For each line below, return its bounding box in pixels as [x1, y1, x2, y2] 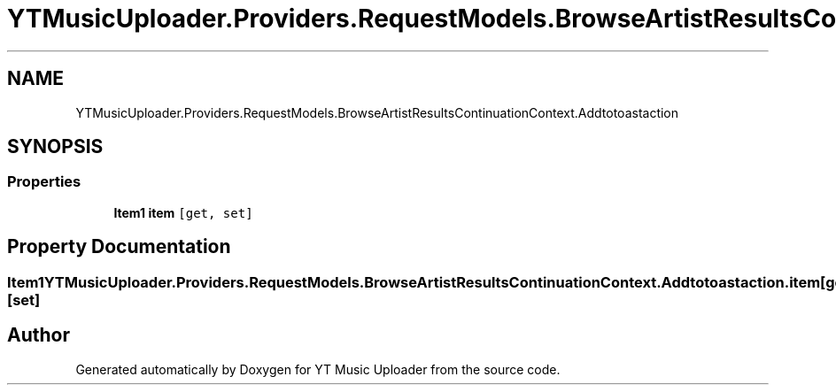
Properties [7, 173, 81, 191]
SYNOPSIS [7, 135, 104, 158]
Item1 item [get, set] [113, 204, 253, 220]
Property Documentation [7, 235, 231, 258]
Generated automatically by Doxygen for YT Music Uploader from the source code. [75, 361, 561, 377]
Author [7, 324, 70, 347]
